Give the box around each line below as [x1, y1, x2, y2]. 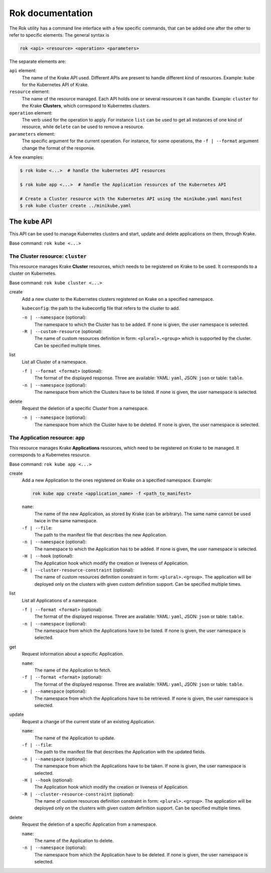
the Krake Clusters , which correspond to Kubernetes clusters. [22, 103, 151, 109]
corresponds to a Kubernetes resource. [9, 452, 91, 458]
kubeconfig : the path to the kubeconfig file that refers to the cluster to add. [22, 305, 180, 311]
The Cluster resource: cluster [9, 253, 87, 260]
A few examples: [9, 154, 44, 160]
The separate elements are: [9, 58, 66, 64]
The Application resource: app [9, 434, 85, 441]
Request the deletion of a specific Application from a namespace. [22, 821, 158, 827]
